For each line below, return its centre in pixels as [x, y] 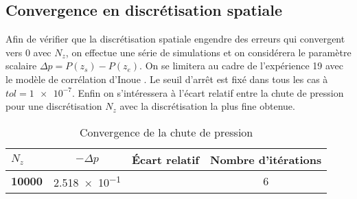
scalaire [21, 66]
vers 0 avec [28, 52]
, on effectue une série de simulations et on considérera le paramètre [208, 52]
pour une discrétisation [54, 106]
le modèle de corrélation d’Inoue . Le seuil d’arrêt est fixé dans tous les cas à [167, 79]
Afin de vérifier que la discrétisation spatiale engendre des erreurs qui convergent [175, 39]
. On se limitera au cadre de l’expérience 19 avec [241, 66]
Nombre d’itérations [266, 159]
